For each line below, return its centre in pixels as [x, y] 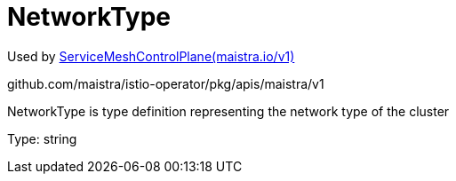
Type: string [42, 138]
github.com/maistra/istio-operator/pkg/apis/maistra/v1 [166, 83]
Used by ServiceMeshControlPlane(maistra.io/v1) [151, 56]
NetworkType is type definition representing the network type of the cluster [228, 111]
